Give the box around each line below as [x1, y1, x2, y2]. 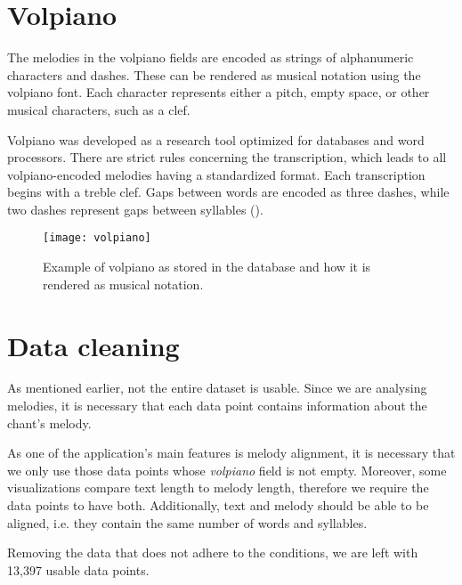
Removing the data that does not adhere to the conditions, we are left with [7, 543, 418, 562]
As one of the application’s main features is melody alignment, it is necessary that [7, 443, 456, 462]
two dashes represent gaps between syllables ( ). [7, 199, 263, 218]
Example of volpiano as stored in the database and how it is [43, 257, 371, 276]
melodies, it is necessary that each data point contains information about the [7, 396, 427, 415]
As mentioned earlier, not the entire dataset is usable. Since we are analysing [7, 378, 427, 397]
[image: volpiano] [43, 232, 151, 245]
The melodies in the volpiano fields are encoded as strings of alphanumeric [7, 48, 414, 67]
